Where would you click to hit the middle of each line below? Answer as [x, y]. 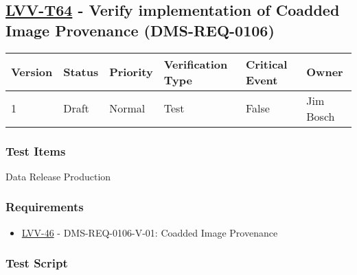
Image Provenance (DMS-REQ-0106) [140, 30]
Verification [196, 64]
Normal [127, 108]
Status [81, 72]
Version [32, 72]
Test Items [36, 151]
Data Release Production [58, 176]
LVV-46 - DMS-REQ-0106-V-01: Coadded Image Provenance [150, 232]
